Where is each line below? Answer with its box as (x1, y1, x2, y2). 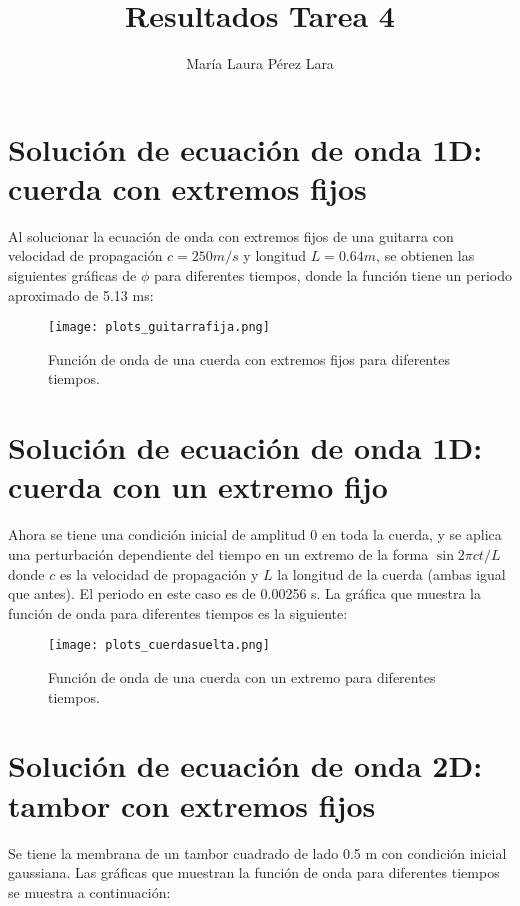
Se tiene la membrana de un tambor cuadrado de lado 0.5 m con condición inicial (8, 842, 507, 863)
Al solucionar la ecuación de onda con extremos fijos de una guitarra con (8, 225, 454, 246)
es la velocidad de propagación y (59, 563, 259, 584)
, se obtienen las (376, 245, 475, 266)
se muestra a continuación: (8, 881, 171, 902)
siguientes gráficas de (8, 265, 137, 286)
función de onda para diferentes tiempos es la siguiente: (8, 602, 348, 623)
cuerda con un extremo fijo (8, 466, 388, 507)
